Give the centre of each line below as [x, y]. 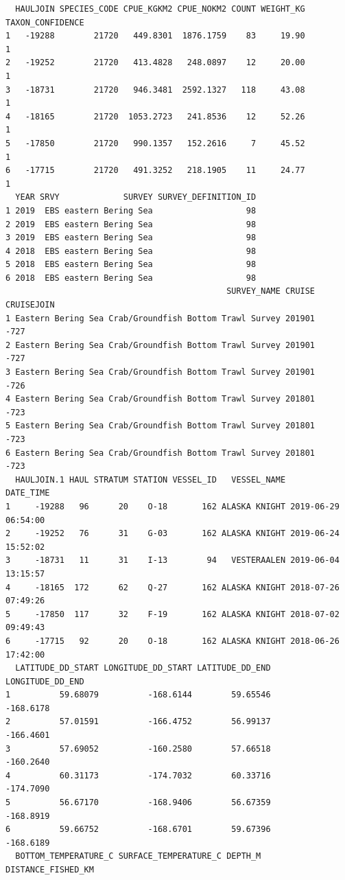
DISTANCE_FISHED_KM [50, 870]
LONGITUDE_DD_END [45, 681]
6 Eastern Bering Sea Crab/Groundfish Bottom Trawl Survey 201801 [160, 453]
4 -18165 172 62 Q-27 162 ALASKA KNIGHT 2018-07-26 [172, 587]
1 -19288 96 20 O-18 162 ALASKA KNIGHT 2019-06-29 [172, 506]
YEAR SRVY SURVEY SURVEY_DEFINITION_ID [136, 197]
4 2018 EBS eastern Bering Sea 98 [131, 251]
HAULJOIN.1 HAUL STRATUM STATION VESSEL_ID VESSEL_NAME [151, 479]
